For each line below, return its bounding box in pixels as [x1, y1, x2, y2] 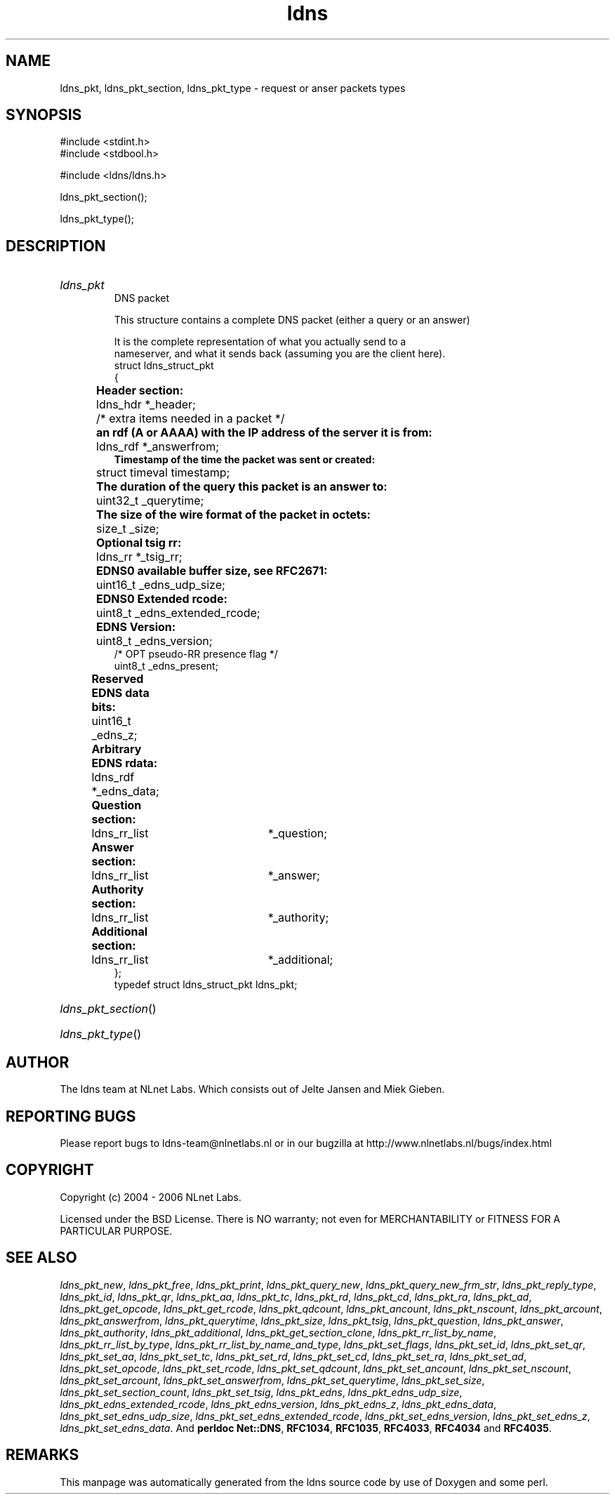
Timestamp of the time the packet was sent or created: [114, 453, 376, 466]
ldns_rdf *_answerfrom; [96, 439, 220, 454]
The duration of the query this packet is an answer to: [96, 479, 388, 494]
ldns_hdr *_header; [96, 397, 196, 412]
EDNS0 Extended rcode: [96, 592, 227, 606]
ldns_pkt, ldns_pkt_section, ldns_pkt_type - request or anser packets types [60, 81, 406, 94]
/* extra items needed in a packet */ [96, 411, 285, 426]
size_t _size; [96, 522, 159, 536]
